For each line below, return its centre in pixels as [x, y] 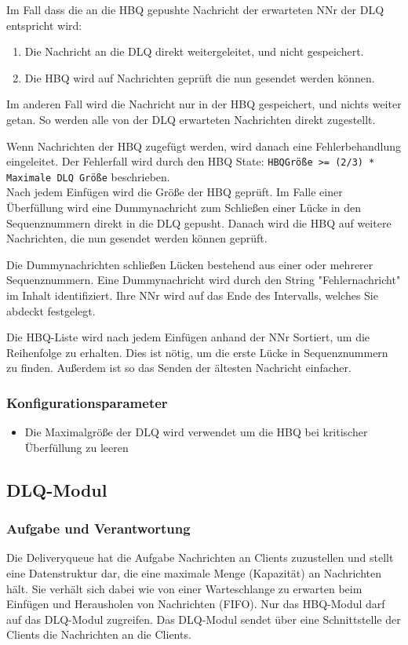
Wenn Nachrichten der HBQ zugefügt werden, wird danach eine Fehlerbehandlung [204, 146]
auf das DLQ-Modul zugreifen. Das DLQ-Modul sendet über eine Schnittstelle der [204, 619]
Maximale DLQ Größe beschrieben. [88, 176]
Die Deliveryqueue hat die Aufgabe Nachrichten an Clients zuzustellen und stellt [200, 558]
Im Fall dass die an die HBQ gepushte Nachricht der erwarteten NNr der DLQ [195, 9]
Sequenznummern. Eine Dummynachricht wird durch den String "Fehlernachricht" [204, 280]
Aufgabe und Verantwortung [98, 528]
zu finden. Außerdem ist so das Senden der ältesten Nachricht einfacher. [179, 368]
